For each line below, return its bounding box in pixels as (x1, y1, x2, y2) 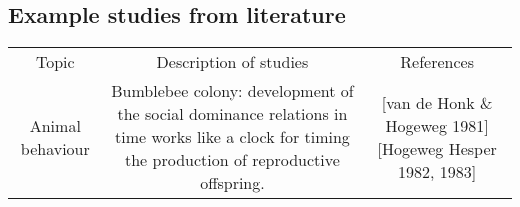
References (400, 50, 474, 74)
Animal (29, 113, 81, 137)
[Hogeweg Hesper (377, 136, 497, 160)
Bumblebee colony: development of (111, 79, 354, 103)
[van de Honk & (381, 90, 493, 114)
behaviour (20, 136, 90, 160)
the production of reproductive (125, 148, 340, 172)
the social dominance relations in (117, 102, 348, 126)
